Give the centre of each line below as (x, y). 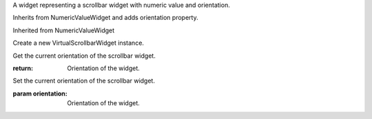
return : (23, 68)
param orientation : (40, 94)
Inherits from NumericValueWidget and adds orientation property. (106, 18)
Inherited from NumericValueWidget (64, 30)
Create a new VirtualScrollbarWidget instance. (79, 43)
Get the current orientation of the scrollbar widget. (84, 56)
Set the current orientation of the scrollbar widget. (84, 81)
